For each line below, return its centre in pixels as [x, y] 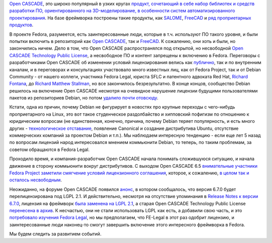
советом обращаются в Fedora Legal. [50, 150]
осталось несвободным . [36, 180]
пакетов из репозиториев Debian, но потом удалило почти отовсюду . [84, 98]
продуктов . [21, 25]
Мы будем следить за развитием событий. [55, 234]
